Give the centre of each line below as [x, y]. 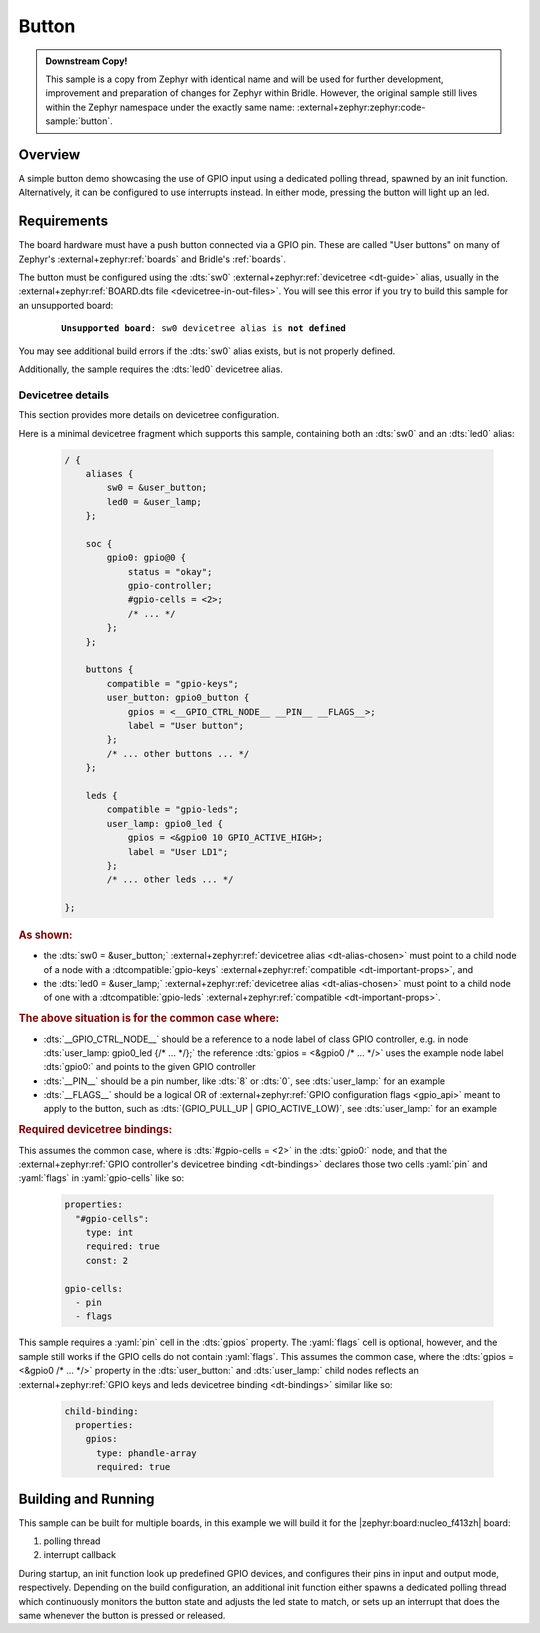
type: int [109, 1233]
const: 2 [107, 1260]
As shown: [45, 935]
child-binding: [101, 1411]
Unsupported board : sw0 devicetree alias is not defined [204, 328]
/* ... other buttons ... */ [178, 753]
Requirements [63, 221]
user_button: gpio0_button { [178, 698]
